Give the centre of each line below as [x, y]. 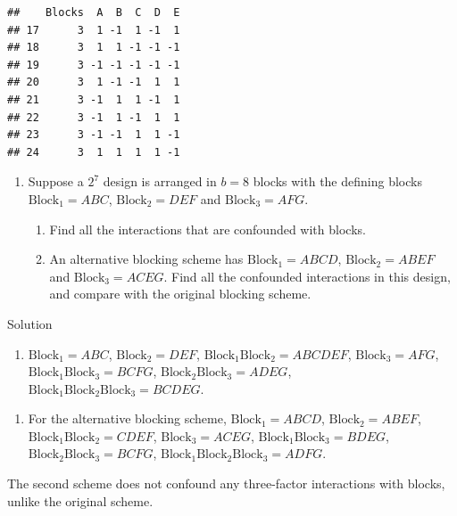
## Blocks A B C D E [94, 12]
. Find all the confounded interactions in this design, [307, 276]
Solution [30, 323]
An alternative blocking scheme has [146, 259]
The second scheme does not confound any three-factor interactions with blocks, [226, 483]
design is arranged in [160, 181]
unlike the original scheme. [80, 500]
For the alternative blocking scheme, [127, 418]
